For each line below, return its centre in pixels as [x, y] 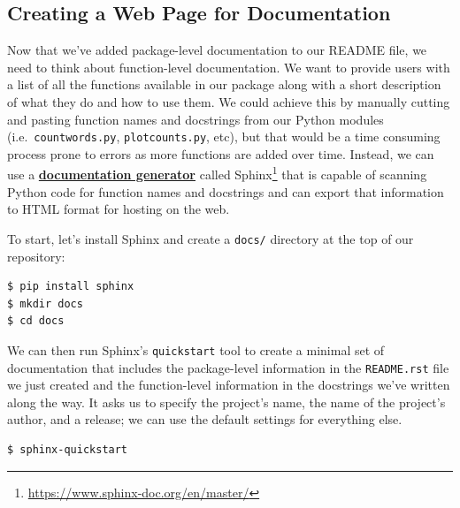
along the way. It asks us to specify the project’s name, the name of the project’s [226, 402]
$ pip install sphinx [71, 287]
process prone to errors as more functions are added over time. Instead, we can [221, 153]
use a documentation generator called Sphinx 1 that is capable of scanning [217, 173]
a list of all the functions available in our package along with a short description [224, 84]
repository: [36, 256]
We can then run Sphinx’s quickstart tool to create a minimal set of [196, 349]
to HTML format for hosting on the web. [119, 209]
